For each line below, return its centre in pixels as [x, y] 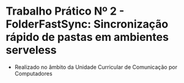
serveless [31, 50]
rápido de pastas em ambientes [87, 37]
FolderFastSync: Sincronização [87, 24]
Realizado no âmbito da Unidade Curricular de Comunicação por [96, 67]
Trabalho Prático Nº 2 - [65, 11]
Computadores [33, 73]
